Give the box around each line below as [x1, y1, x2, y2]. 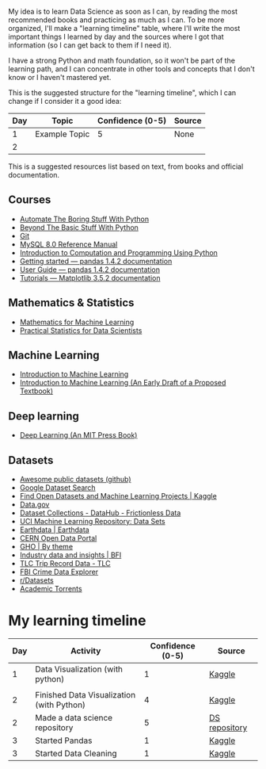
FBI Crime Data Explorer [19, 567, 99, 577]
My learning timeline [8, 612, 146, 629]
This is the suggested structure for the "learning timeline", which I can [8, 88, 237, 98]
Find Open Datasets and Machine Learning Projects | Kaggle [19, 492, 218, 501]
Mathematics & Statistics [8, 297, 135, 310]
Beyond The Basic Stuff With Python [19, 222, 139, 232]
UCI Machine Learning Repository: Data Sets [19, 517, 165, 526]
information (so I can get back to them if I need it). [8, 40, 172, 50]
